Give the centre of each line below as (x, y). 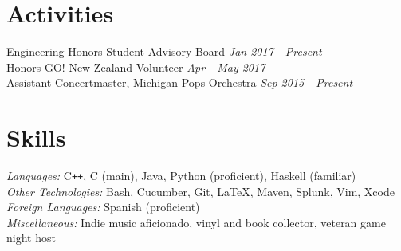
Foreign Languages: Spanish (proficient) (103, 207)
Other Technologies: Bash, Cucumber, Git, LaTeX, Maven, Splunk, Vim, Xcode (200, 191)
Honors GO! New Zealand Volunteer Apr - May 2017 (136, 67)
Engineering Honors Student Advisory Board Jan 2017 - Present (164, 51)
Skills (36, 137)
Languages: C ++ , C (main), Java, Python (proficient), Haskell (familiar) (181, 176)
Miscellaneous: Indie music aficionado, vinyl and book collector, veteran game (196, 222)
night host (31, 238)
